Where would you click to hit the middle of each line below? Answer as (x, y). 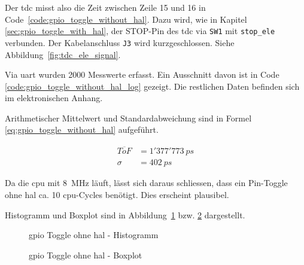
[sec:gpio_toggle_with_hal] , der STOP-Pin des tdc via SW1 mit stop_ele (140, 31)
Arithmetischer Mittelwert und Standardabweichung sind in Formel (128, 118)
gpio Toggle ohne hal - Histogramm (94, 235)
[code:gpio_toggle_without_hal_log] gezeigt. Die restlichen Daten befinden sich (152, 86)
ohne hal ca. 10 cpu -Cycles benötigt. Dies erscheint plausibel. (117, 194)
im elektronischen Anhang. (54, 98)
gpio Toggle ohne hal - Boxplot (86, 255)
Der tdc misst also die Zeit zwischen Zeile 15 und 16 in (105, 7)
